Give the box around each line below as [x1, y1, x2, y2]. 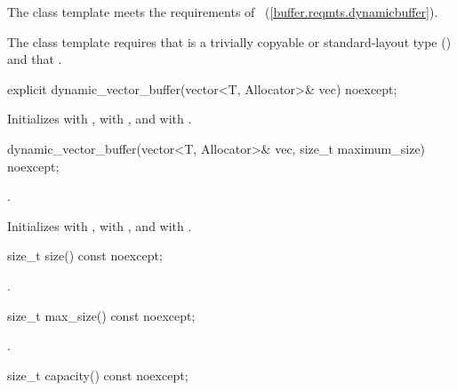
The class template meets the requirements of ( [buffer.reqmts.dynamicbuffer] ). [7, 3, 438, 20]
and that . [7, 50, 62, 68]
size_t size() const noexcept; [7, 246, 163, 265]
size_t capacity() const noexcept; [7, 365, 188, 384]
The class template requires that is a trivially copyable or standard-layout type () [7, 32, 452, 51]
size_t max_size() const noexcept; [7, 306, 196, 324]
